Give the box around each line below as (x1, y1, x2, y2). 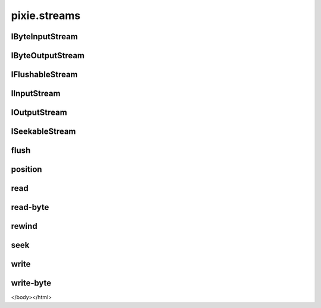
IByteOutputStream (11, 51, 85, 61)
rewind (11, 221, 38, 231)
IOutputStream (11, 108, 68, 118)
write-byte (11, 278, 52, 288)
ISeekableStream (11, 127, 77, 137)
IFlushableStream (11, 70, 78, 80)
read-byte (11, 202, 49, 212)
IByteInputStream (11, 32, 78, 42)
